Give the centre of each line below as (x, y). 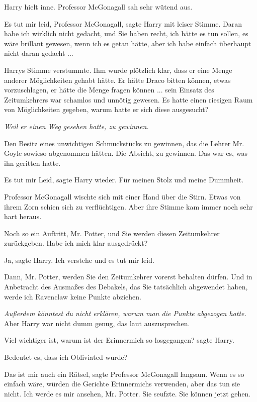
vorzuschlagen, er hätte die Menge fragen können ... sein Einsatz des (109, 90)
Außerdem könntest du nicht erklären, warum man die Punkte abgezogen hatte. (125, 313)
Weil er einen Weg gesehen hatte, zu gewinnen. (76, 126)
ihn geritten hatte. (32, 163)
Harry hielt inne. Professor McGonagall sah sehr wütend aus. (98, 7)
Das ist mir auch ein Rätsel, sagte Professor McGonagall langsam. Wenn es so (124, 374)
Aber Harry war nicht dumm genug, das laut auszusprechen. (97, 323)
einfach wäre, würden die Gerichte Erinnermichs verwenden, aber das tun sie (122, 384)
